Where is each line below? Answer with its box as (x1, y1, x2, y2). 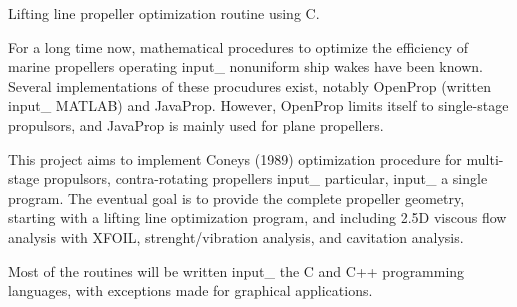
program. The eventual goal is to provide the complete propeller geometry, (8, 187, 465, 208)
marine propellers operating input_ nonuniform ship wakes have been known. (8, 56, 483, 77)
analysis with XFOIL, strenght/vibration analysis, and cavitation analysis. (8, 226, 464, 247)
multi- (466, 148, 504, 169)
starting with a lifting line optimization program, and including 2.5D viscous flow (8, 207, 507, 228)
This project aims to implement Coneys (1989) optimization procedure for (8, 148, 462, 169)
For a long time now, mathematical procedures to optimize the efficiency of (8, 36, 469, 57)
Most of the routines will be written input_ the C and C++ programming (8, 260, 465, 281)
